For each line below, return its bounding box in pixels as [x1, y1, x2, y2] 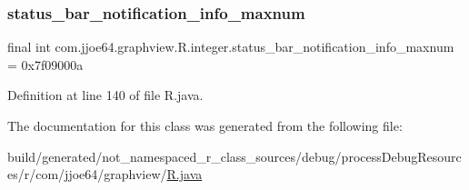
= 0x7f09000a [7, 55, 84, 74]
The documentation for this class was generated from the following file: [7, 116, 403, 135]
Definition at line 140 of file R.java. [7, 85, 204, 105]
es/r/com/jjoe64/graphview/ [7, 165, 167, 184]
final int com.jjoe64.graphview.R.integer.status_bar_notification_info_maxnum [7, 37, 454, 56]
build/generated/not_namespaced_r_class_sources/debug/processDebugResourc [7, 146, 462, 165]
